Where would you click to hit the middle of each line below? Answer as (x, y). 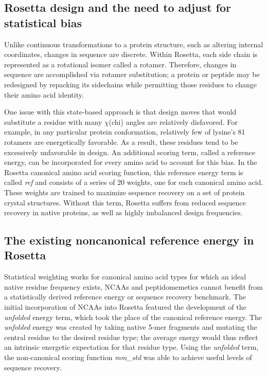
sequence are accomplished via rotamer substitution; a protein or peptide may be (132, 74)
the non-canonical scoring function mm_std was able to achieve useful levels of (128, 357)
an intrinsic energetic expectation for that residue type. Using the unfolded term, (131, 347)
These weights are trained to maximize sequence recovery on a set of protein (124, 192)
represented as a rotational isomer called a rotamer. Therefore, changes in (120, 64)
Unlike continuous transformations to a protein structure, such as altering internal (134, 44)
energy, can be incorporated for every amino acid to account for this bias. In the (131, 162)
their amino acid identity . (44, 94)
